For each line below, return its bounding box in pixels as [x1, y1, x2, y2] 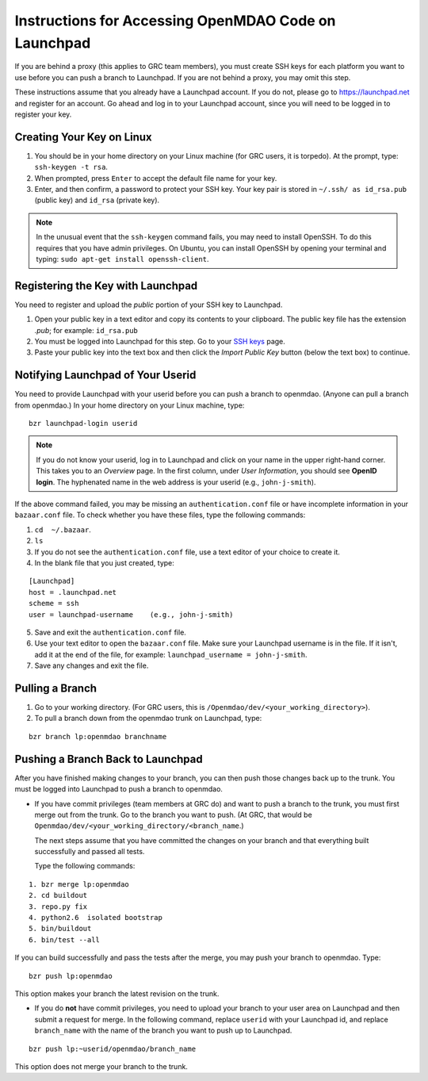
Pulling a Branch [14, 681, 97, 695]
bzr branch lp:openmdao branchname [29, 732, 167, 741]
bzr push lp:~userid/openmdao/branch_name [29, 1044, 197, 1053]
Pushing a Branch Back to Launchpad [14, 752, 203, 765]
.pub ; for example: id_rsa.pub [34, 325, 139, 335]
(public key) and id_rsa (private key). [34, 195, 160, 205]
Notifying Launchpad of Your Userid [14, 369, 197, 382]
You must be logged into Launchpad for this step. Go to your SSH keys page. [34, 337, 285, 347]
